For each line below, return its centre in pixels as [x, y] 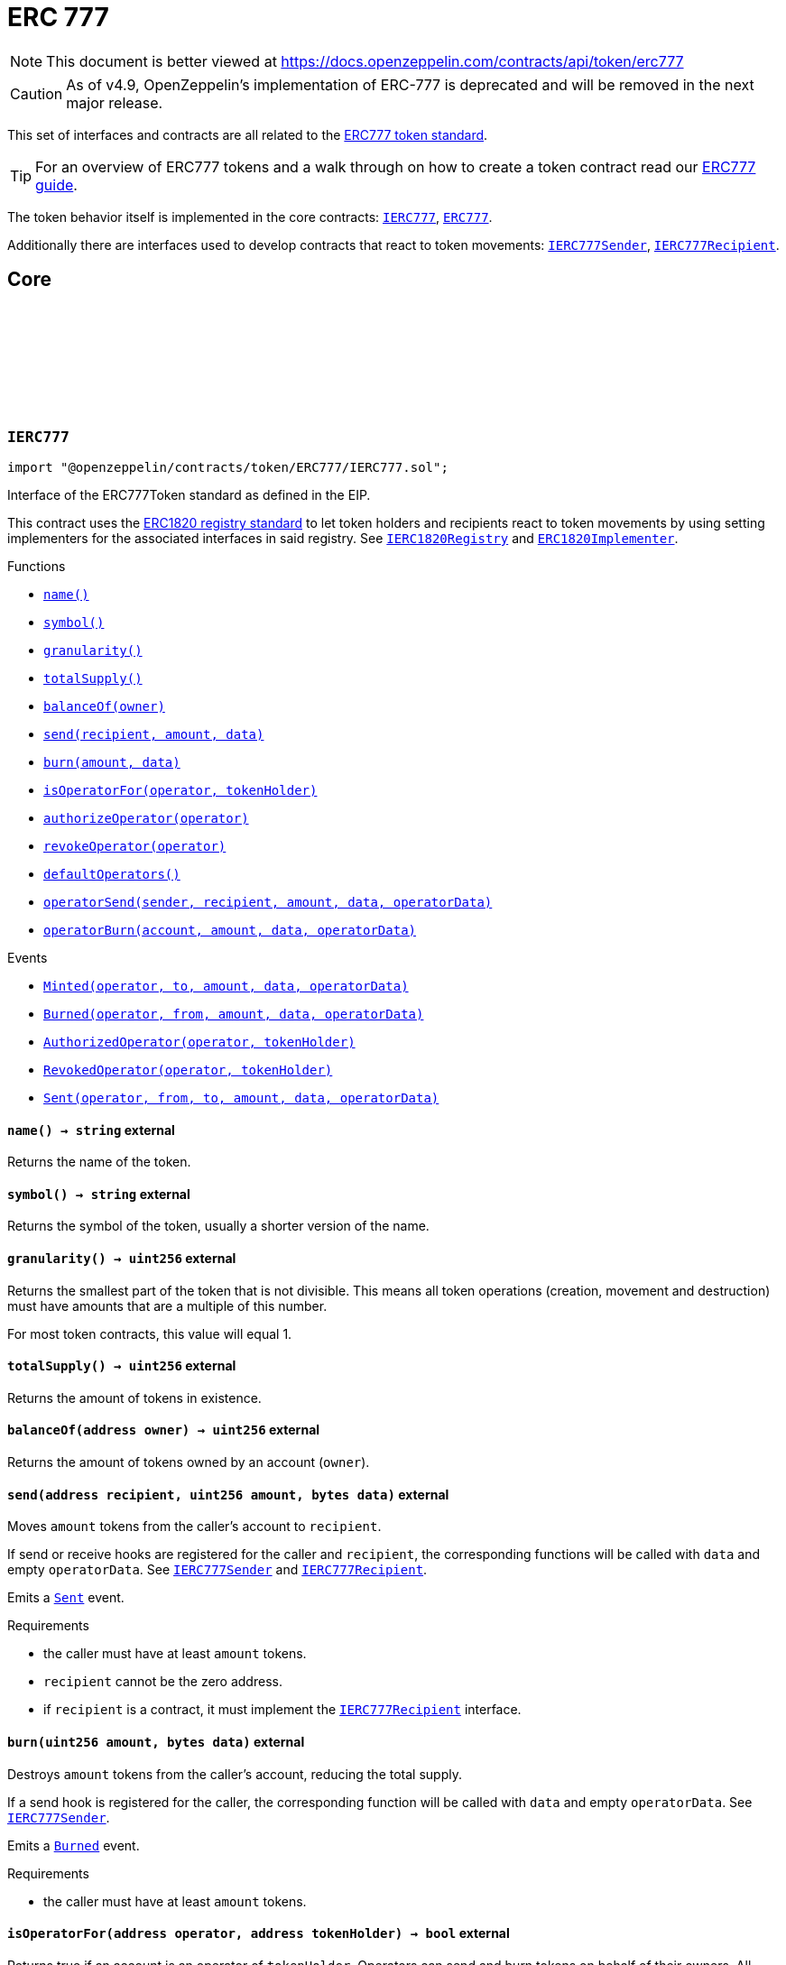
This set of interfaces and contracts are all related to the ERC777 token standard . [248, 134]
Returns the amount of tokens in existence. [134, 1398]
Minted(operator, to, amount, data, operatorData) [226, 986]
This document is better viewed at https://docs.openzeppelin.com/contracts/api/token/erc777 [365, 61]
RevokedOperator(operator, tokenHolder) [188, 1070]
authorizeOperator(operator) [146, 818]
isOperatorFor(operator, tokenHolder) [180, 790]
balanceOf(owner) [104, 706]
